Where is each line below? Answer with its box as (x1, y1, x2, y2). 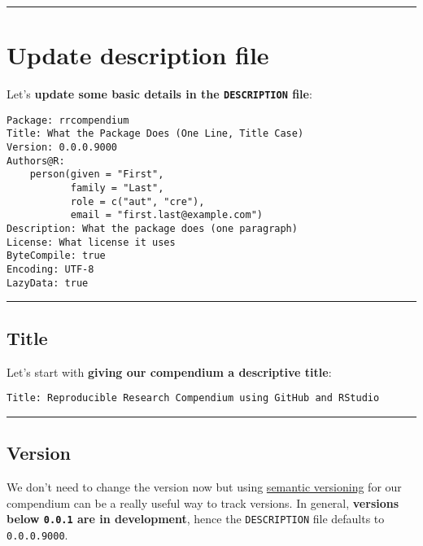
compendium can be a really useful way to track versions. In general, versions (7, 494, 399, 511)
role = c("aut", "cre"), (70, 195, 205, 207)
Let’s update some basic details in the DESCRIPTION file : (7, 85, 312, 103)
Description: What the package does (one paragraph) (7, 223, 298, 235)
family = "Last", (70, 182, 164, 194)
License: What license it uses (7, 236, 176, 248)
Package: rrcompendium (7, 114, 129, 126)
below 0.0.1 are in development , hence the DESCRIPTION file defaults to (7, 510, 385, 527)
